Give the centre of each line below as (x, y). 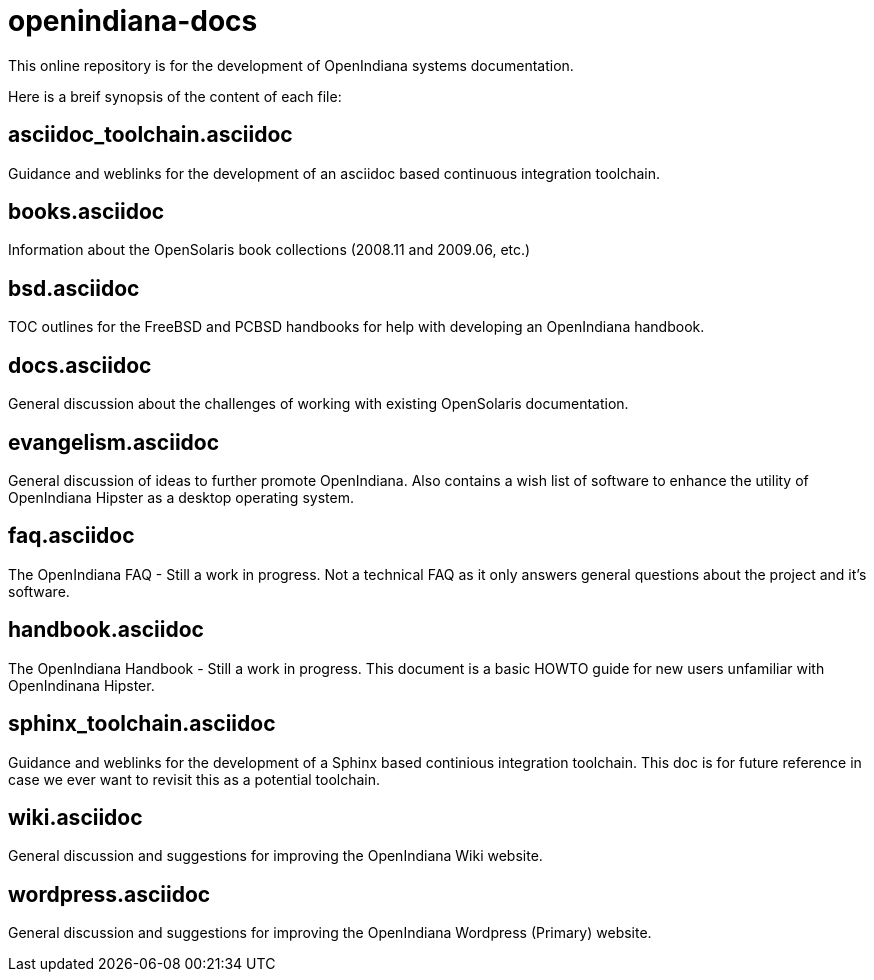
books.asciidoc (86, 212)
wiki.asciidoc (75, 817)
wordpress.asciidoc (109, 894)
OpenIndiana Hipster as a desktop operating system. (181, 497)
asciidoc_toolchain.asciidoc (150, 135)
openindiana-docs (133, 21)
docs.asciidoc (80, 365)
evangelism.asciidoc (114, 442)
